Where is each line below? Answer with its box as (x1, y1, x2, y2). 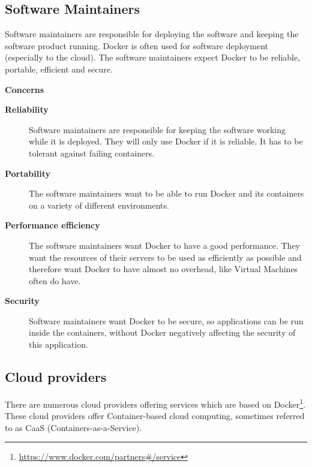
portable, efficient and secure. (5, 62, 113, 75)
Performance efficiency (5, 219, 100, 231)
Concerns (5, 83, 44, 95)
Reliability (5, 103, 49, 116)
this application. (29, 338, 88, 351)
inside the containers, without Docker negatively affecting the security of (29, 326, 296, 339)
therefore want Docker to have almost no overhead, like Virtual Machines (29, 263, 298, 275)
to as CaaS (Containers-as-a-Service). (5, 421, 142, 433)
